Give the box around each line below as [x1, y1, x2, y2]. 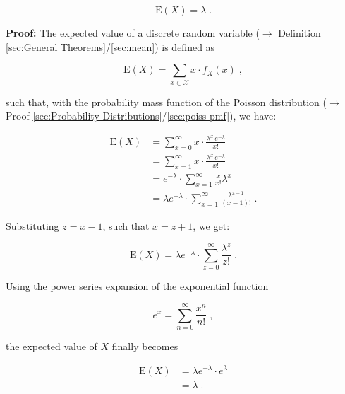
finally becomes [111, 338, 178, 353]
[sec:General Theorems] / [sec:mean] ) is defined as [6, 39, 215, 54]
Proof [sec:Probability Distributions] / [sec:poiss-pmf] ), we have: [6, 108, 277, 123]
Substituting [6, 219, 59, 233]
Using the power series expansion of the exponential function [6, 279, 269, 294]
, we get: [193, 219, 230, 233]
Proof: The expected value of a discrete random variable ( [6, 25, 260, 40]
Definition [278, 25, 321, 40]
